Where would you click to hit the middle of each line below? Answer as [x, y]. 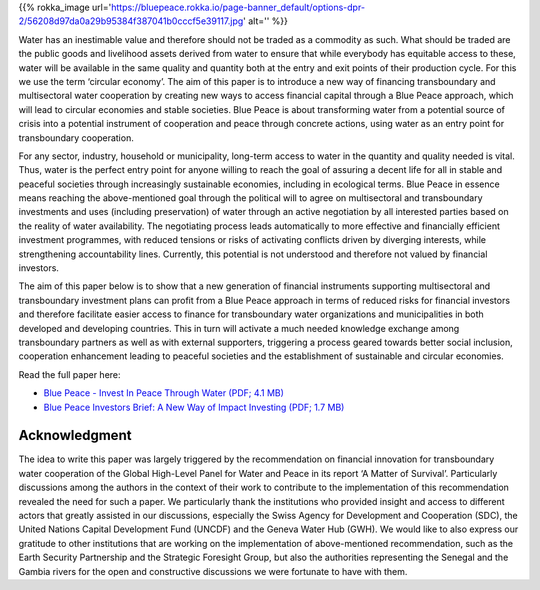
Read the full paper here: [69, 374]
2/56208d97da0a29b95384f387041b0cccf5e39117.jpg [131, 21]
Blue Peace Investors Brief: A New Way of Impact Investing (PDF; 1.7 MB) [194, 407]
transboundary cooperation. [76, 137]
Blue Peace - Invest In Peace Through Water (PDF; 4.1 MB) [164, 393]
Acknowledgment [75, 435]
